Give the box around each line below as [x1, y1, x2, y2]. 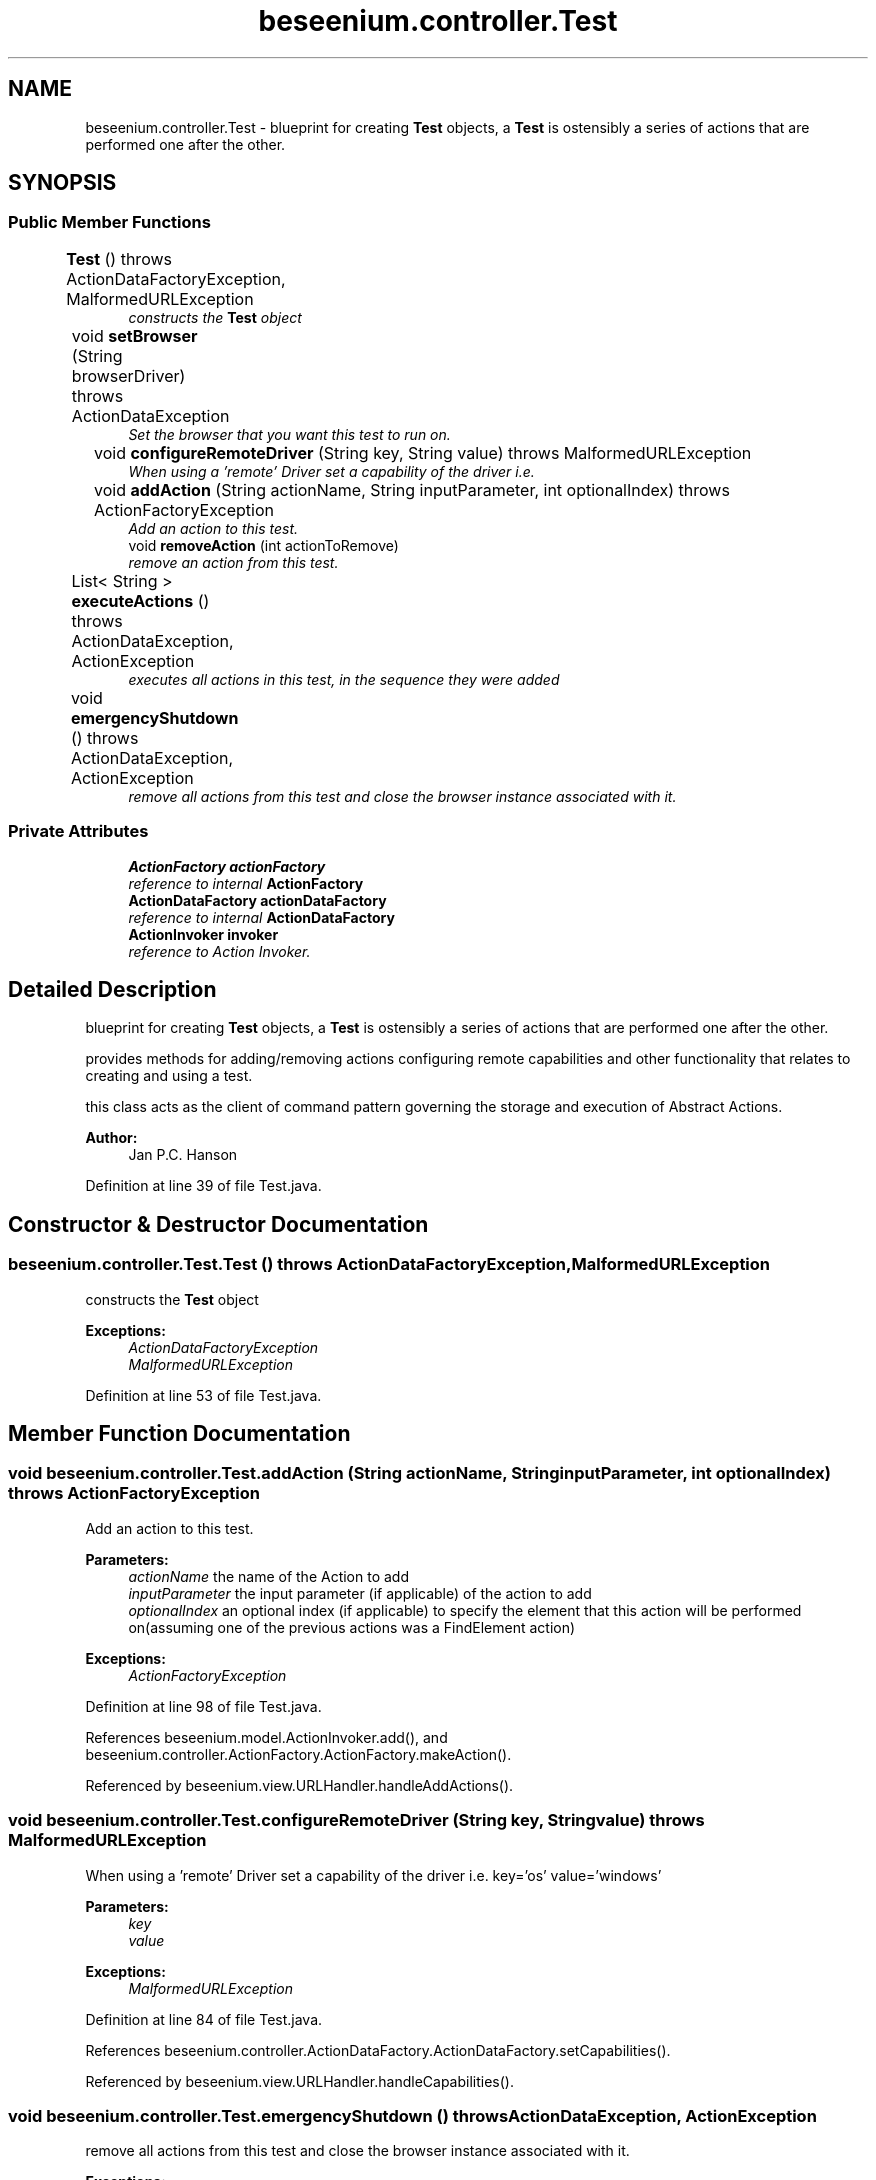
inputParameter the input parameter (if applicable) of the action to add [128, 1584, 592, 1602]
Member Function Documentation [8, 1421, 351, 1447]
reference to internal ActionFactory [128, 874, 364, 892]
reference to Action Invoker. [128, 942, 311, 960]
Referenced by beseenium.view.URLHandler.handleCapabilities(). [85, 2072, 514, 2090]
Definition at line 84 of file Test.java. [85, 2010, 323, 2028]
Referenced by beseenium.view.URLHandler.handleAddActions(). [85, 1776, 514, 1794]
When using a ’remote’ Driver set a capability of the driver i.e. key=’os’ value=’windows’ [85, 1866, 662, 1884]
